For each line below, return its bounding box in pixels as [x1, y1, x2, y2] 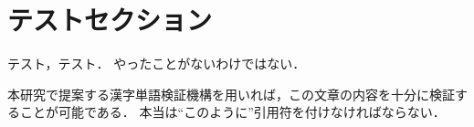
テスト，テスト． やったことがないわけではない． [7, 54, 306, 73]
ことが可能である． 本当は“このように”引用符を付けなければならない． [19, 102, 446, 122]
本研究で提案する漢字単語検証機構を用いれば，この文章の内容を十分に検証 [7, 84, 455, 103]
